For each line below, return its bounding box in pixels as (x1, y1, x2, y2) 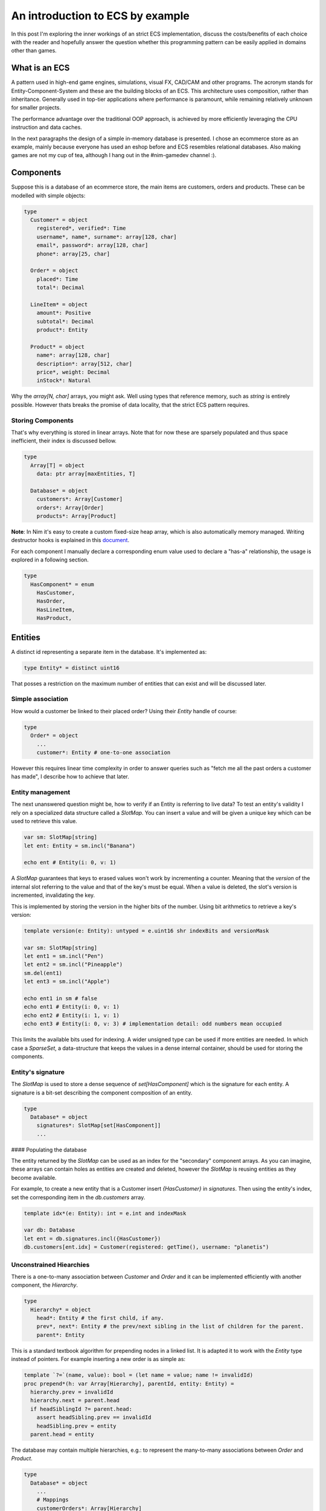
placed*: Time (36, 276, 78, 282)
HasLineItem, (36, 606, 75, 613)
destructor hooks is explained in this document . (11, 537, 130, 544)
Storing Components (11, 416, 74, 424)
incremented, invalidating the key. (11, 891, 95, 899)
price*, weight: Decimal (36, 369, 110, 376)
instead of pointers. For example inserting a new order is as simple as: (11, 1356, 186, 1363)
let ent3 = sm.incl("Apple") (24, 978, 110, 985)
